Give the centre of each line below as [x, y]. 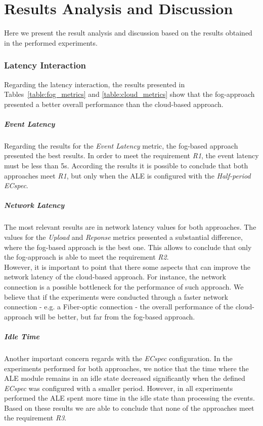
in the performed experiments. [51, 42]
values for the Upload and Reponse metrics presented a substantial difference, [123, 237]
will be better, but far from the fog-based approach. [115, 316]
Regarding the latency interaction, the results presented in [95, 84]
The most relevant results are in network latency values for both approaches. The [130, 227]
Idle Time [22, 336]
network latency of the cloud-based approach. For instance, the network [115, 277]
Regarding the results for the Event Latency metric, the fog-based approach [121, 145]
